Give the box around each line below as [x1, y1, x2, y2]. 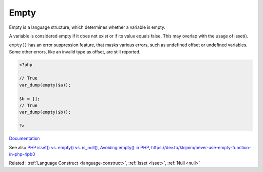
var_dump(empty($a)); [19, 82, 71, 87]
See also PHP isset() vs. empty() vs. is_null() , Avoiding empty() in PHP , [9, 144, 150, 150]
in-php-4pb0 [9, 151, 35, 157]
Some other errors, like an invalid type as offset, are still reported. [9, 49, 141, 54]
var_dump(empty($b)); [19, 109, 71, 115]
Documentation [9, 136, 40, 141]
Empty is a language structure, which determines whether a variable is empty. [9, 24, 166, 30]
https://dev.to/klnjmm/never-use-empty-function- [151, 144, 251, 150]
